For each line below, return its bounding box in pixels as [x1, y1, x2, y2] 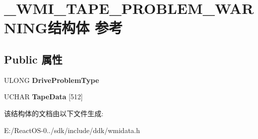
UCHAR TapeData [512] [4, 91, 83, 102]
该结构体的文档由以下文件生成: [4, 108, 103, 118]
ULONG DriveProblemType [4, 74, 99, 85]
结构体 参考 [47, 17, 123, 38]
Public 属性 [4, 51, 63, 67]
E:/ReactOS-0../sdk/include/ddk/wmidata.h [4, 125, 140, 135]
